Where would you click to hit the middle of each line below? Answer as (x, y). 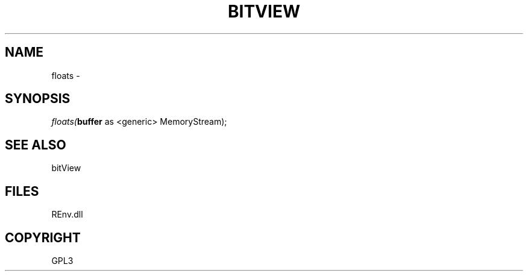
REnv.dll (67, 215)
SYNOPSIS (38, 99)
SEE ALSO (36, 145)
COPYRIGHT (43, 237)
